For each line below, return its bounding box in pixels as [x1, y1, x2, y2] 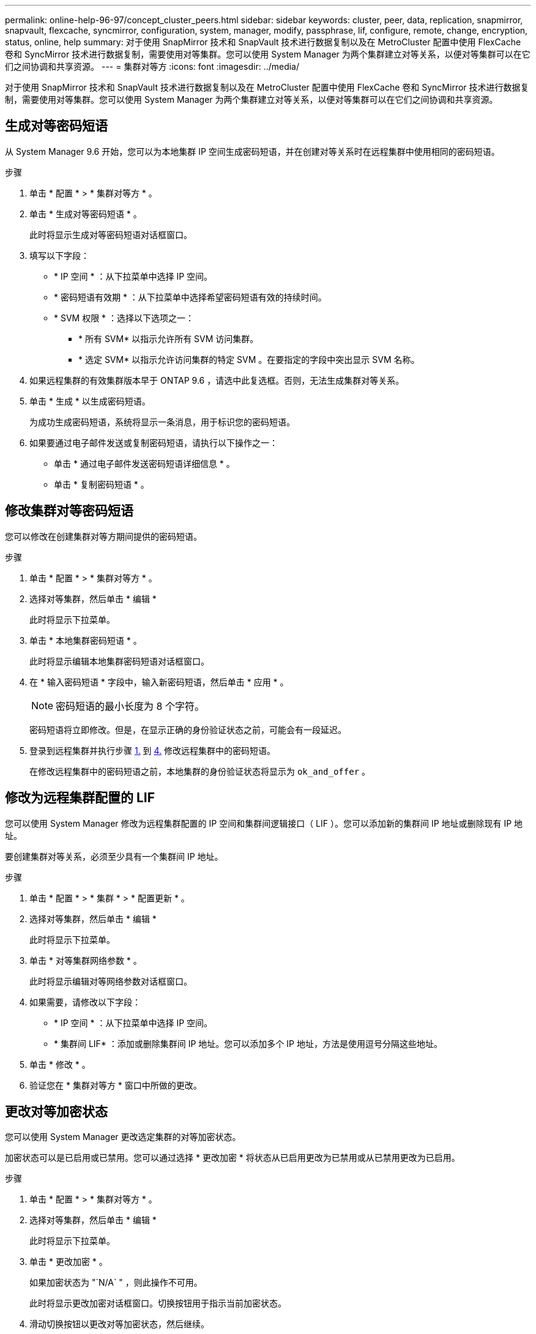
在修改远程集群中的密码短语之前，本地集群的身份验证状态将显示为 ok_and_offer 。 [29, 766, 371, 777]
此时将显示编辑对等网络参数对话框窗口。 [29, 975, 192, 986]
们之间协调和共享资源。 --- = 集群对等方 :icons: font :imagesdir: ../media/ [5, 61, 300, 72]
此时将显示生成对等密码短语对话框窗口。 [29, 229, 192, 240]
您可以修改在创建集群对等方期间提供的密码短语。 [5, 531, 202, 542]
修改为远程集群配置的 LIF [5, 790, 155, 806]
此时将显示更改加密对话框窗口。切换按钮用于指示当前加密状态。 [29, 1298, 286, 1309]
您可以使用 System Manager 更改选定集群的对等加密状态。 [5, 1131, 241, 1142]
